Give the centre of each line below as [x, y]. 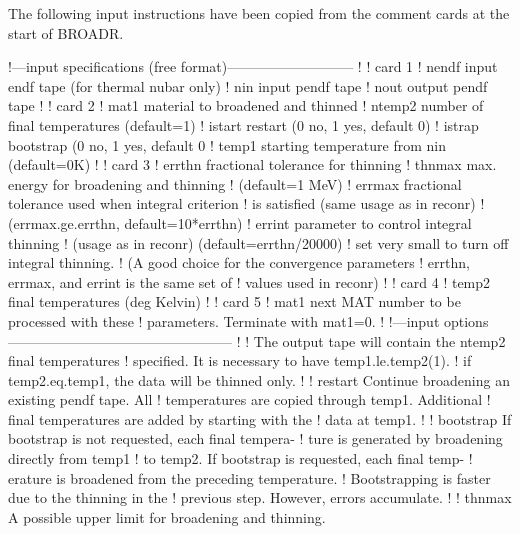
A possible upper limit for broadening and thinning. [167, 516]
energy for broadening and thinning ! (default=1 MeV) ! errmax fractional [235, 183]
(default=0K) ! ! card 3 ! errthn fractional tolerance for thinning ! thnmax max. [252, 164]
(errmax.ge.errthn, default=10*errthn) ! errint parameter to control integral [240, 222]
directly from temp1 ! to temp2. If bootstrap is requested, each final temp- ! [240, 458]
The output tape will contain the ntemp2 [379, 340]
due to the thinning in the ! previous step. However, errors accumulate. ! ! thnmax [260, 497]
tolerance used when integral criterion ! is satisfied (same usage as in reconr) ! [246, 203]
